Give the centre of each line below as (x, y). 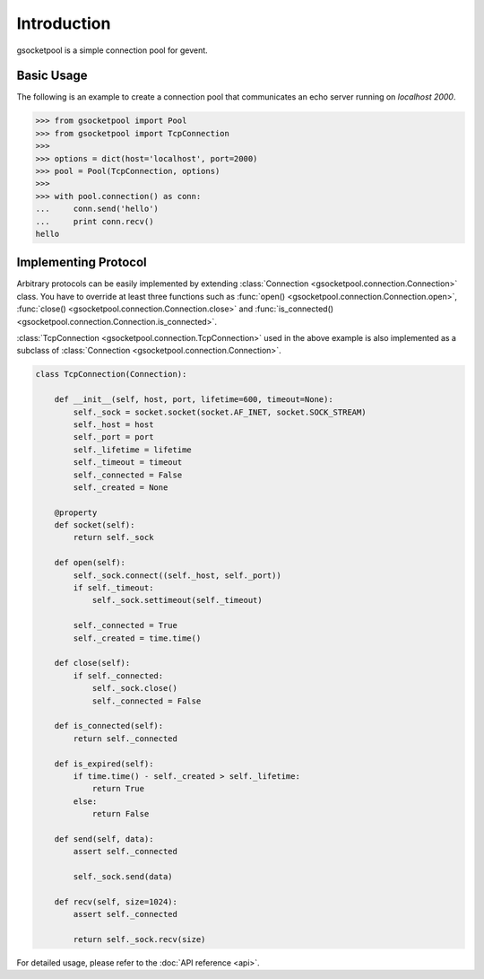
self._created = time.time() (137, 638)
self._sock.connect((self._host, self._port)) (177, 575)
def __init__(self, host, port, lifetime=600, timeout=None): (194, 400)
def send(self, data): (104, 839)
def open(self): (90, 563)
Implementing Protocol (82, 262)
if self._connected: (118, 676)
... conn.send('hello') (97, 209)
